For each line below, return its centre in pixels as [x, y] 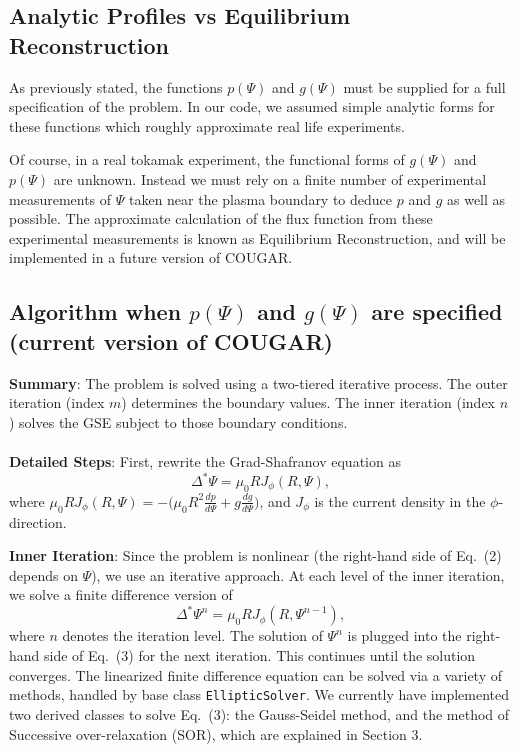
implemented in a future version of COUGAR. [151, 257]
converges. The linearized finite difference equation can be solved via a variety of [255, 674]
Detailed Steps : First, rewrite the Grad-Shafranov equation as [205, 460]
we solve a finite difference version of [121, 594]
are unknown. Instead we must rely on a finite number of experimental [270, 178]
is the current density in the [400, 500]
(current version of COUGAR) [171, 340]
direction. [38, 521]
